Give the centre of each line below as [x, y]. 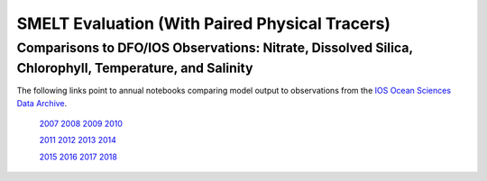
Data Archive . [42, 103]
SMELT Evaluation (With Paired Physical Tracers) [204, 23]
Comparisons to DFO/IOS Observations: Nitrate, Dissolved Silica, [215, 48]
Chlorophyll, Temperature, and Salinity [135, 68]
